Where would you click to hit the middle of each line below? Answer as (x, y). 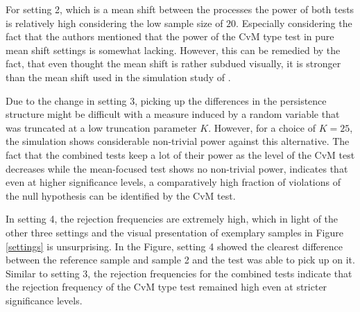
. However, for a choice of (262, 127)
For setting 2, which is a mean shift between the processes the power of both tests (180, 9)
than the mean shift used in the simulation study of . (118, 77)
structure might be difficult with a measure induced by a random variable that (173, 114)
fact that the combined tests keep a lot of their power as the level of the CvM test (180, 154)
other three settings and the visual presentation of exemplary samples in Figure (174, 232)
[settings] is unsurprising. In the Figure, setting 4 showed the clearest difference (174, 246)
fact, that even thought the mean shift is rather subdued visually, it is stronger (173, 63)
